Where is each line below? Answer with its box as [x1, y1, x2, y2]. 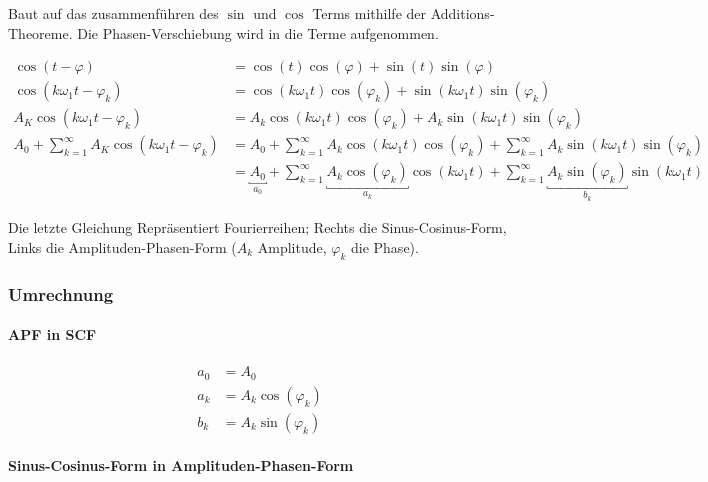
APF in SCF [8, 324, 97, 345]
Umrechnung [8, 281, 114, 306]
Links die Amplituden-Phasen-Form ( [8, 236, 237, 257]
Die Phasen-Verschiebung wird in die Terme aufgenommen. [77, 22, 439, 43]
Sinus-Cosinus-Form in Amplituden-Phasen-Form [8, 455, 354, 476]
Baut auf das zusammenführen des [8, 3, 219, 23]
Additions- [430, 3, 495, 23]
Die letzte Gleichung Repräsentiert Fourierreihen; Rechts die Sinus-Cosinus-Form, [8, 217, 507, 238]
